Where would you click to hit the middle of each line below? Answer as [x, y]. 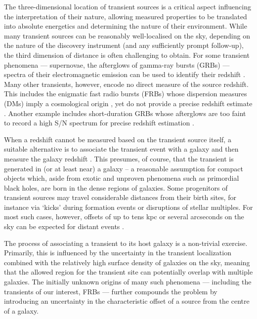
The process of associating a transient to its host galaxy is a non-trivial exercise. [126, 243]
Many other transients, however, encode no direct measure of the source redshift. [126, 84]
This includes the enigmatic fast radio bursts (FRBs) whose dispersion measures [126, 94]
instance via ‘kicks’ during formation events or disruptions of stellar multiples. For [128, 207]
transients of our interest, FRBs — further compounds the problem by [111, 291]
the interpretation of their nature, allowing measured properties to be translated [126, 16]
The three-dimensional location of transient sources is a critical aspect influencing [128, 6]
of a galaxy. [21, 310]
